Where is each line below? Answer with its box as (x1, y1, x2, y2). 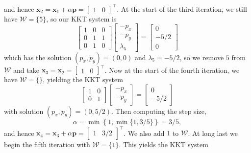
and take (13, 65, 39, 75)
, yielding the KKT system (43, 74, 123, 85)
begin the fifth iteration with (4, 139, 90, 150)
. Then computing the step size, (111, 106, 206, 116)
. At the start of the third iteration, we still (117, 3, 247, 14)
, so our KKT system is (46, 13, 117, 23)
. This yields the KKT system (119, 139, 208, 150)
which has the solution (4, 52, 72, 62)
